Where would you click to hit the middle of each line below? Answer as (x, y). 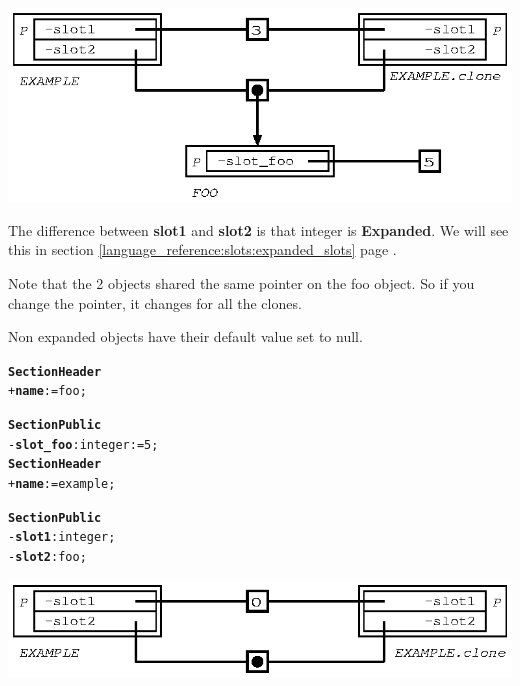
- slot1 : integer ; (62, 537)
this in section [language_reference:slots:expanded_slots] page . (202, 249)
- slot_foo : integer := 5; (83, 444)
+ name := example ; (62, 484)
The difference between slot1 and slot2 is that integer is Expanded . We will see (258, 229)
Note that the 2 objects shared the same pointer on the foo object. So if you (241, 282)
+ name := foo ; (47, 391)
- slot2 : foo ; (47, 557)
